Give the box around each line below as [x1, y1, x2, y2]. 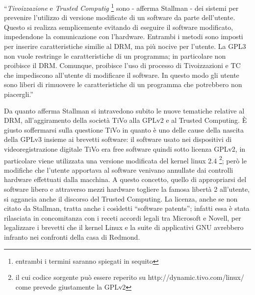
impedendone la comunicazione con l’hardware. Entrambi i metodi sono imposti [4, 31, 243, 42]
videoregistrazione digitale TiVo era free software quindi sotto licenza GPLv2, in [4, 143, 246, 154]
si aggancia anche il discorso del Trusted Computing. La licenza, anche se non [4, 193, 238, 204]
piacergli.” [4, 89, 33, 99]
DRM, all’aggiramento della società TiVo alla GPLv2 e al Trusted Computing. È [4, 115, 247, 125]
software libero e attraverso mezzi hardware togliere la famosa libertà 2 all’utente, [4, 184, 250, 194]
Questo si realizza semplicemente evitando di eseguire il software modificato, [4, 22, 233, 32]
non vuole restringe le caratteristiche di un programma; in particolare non [4, 50, 226, 61]
